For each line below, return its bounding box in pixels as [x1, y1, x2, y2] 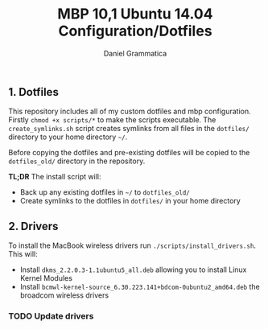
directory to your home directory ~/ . [8, 132, 128, 142]
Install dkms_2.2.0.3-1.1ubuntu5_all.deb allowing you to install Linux [19, 265, 247, 274]
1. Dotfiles [8, 85, 59, 99]
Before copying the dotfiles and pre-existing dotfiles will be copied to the [8, 148, 250, 158]
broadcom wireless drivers [19, 290, 109, 300]
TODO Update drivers [8, 310, 94, 322]
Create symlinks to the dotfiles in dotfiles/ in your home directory [19, 196, 241, 206]
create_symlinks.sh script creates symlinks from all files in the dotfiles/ [8, 124, 249, 134]
